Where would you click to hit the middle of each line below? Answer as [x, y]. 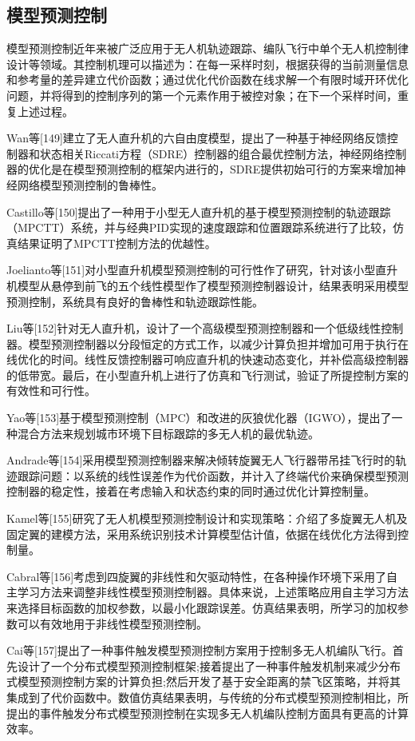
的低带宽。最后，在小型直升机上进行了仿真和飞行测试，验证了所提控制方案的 [207, 374]
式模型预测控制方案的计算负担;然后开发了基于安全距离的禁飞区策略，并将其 [204, 681]
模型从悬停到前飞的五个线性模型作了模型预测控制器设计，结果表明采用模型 [213, 285]
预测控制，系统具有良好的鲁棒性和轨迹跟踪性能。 [135, 301]
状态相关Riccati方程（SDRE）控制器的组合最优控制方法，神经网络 [212, 153]
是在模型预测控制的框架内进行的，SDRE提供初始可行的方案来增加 [223, 169]
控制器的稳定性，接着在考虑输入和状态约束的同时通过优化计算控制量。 [191, 491]
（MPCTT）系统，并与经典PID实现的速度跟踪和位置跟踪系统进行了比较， [200, 227]
